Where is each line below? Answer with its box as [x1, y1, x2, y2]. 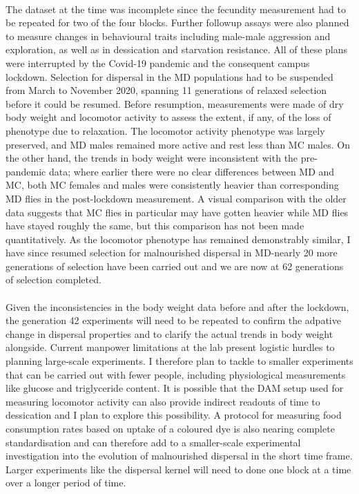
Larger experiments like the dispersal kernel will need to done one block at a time [6, 462, 351, 476]
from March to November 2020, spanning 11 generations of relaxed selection [6, 83, 327, 97]
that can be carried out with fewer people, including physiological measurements [6, 367, 346, 381]
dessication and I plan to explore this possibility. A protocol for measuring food [6, 408, 342, 422]
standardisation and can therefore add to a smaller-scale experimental [6, 435, 301, 449]
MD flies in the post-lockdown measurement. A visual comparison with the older [6, 191, 347, 205]
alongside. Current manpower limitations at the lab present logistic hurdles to [6, 340, 335, 354]
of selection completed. [6, 272, 101, 287]
